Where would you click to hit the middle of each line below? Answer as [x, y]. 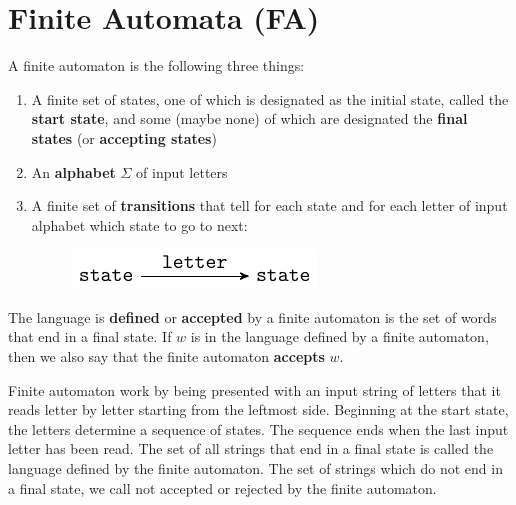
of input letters [182, 171]
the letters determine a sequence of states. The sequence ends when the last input [258, 428]
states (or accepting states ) [124, 137]
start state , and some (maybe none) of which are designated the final [249, 118]
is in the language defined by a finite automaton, [339, 336]
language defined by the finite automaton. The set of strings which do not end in [255, 468]
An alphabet [73, 171]
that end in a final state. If [90, 336]
